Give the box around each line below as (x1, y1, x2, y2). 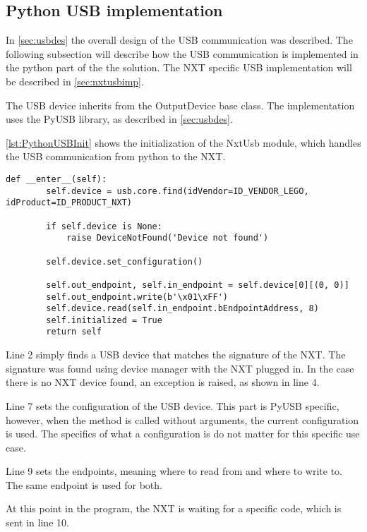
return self (46, 327, 102, 337)
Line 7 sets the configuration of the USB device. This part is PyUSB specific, (6, 398, 339, 413)
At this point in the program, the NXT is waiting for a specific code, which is (6, 501, 342, 516)
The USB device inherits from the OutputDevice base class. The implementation (6, 97, 355, 112)
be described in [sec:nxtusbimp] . (6, 73, 144, 88)
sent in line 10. (6, 515, 69, 530)
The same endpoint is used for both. (6, 477, 162, 492)
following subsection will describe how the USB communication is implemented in (6, 46, 359, 61)
